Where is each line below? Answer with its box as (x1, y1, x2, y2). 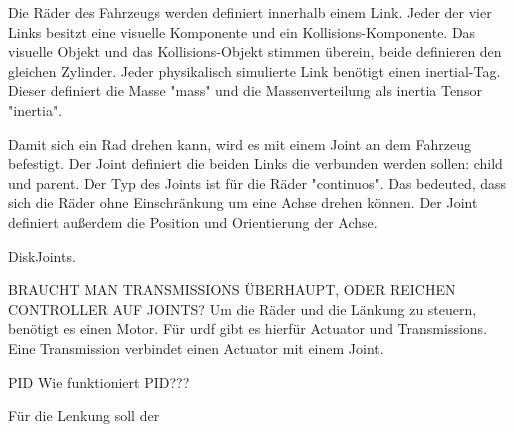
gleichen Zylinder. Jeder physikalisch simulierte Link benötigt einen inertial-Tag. (8, 60, 501, 81)
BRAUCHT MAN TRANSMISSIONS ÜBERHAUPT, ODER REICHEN (8, 279, 456, 300)
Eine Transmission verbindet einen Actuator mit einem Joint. (8, 337, 384, 358)
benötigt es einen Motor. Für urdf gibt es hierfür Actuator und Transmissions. (8, 318, 488, 339)
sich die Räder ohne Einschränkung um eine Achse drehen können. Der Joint (8, 192, 478, 213)
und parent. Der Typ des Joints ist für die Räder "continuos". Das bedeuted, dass (8, 172, 507, 193)
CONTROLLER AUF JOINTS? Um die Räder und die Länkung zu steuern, (8, 298, 477, 319)
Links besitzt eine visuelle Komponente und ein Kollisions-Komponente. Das (8, 21, 476, 42)
